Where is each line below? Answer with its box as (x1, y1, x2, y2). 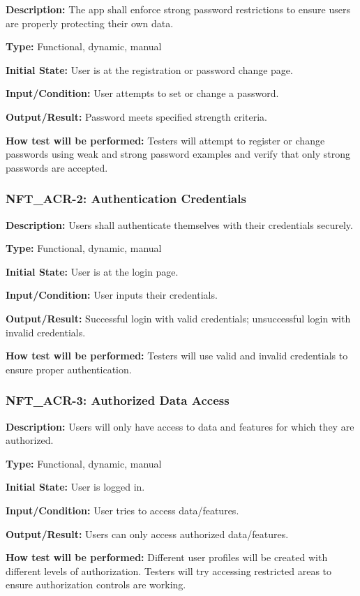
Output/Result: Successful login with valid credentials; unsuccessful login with (6, 311, 351, 325)
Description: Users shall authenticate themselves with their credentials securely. (6, 217, 353, 232)
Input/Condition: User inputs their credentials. (6, 288, 218, 302)
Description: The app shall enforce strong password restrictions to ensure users (6, 2, 350, 16)
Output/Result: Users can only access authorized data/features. (6, 526, 289, 541)
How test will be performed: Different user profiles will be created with (6, 550, 328, 565)
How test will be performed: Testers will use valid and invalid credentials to (6, 348, 348, 363)
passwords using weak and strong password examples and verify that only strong (6, 147, 351, 161)
